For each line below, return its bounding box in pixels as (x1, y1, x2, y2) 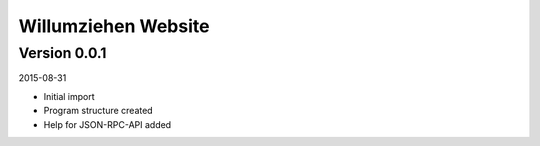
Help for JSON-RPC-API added (43, 118, 172, 130)
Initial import (43, 90, 95, 102)
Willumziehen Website (18, 15, 210, 37)
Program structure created (43, 105, 154, 117)
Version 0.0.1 (18, 44, 107, 62)
